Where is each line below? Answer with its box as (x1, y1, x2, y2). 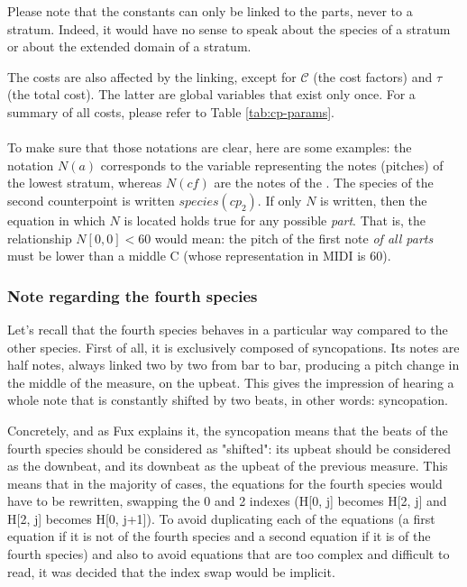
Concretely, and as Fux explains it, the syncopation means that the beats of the (7, 420, 448, 439)
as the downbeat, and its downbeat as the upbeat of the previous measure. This (7, 456, 448, 475)
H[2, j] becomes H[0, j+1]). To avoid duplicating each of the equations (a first (7, 509, 435, 527)
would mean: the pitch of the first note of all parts (154, 228, 434, 247)
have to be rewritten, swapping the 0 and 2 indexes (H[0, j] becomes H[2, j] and (7, 491, 447, 510)
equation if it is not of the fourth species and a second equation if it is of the (7, 527, 431, 546)
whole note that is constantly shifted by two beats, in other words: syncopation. (7, 390, 448, 409)
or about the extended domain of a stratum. (7, 37, 252, 56)
